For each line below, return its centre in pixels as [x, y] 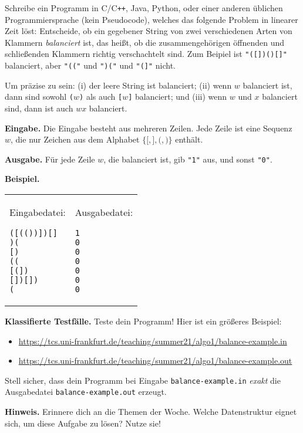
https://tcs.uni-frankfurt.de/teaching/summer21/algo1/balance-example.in [153, 341]
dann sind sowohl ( [39, 97]
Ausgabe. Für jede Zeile [50, 159]
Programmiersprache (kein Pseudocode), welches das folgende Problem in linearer [151, 19]
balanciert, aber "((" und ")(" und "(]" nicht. [90, 65]
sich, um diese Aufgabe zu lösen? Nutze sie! [83, 423]
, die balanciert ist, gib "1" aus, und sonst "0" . [188, 159]
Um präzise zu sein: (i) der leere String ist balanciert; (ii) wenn [118, 85]
